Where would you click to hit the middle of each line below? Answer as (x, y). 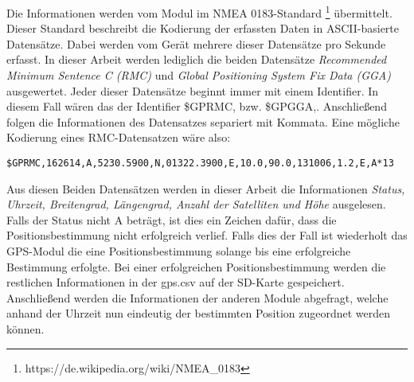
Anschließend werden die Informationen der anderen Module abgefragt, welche (197, 297)
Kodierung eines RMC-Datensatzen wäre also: (119, 137)
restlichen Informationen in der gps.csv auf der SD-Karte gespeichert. (176, 282)
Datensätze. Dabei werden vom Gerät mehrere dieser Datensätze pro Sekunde (196, 43)
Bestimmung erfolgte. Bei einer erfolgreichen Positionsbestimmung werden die (196, 266)
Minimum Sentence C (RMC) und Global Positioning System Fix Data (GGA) (199, 75)
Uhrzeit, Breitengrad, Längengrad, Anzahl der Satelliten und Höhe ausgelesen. (196, 204)
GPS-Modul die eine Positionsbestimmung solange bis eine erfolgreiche (179, 251)
